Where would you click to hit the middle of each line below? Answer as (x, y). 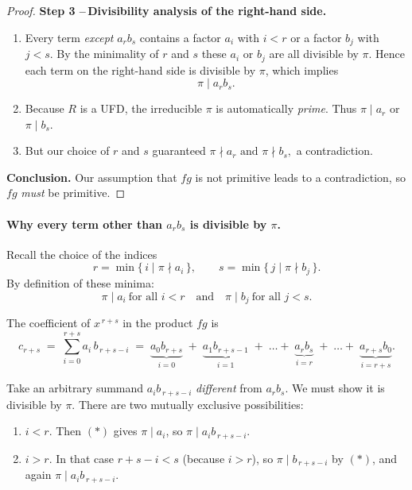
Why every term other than (84, 224)
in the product (158, 322)
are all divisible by (314, 54)
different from (229, 388)
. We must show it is (335, 388)
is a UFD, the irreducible (141, 108)
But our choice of (67, 150)
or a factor (316, 37)
